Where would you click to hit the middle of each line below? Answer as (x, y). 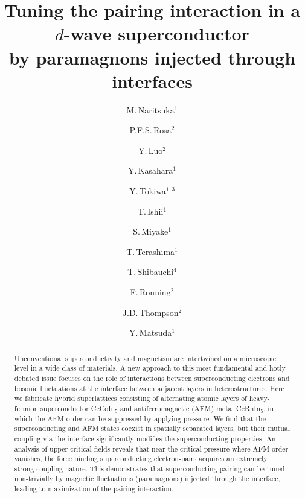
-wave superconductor (156, 33)
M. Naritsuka (150, 109)
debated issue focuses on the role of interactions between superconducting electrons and (152, 378)
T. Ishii (150, 211)
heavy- (259, 398)
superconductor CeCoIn (78, 408)
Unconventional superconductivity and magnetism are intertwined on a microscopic (145, 358)
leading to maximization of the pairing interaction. (94, 489)
